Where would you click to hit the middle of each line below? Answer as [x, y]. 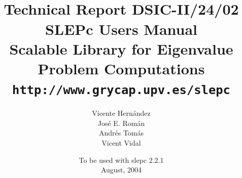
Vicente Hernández [121, 113]
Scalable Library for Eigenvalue [121, 48]
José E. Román [121, 123]
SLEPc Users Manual [121, 29]
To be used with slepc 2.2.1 [121, 160]
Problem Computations [121, 68]
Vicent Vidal [121, 142]
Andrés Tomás [121, 133]
